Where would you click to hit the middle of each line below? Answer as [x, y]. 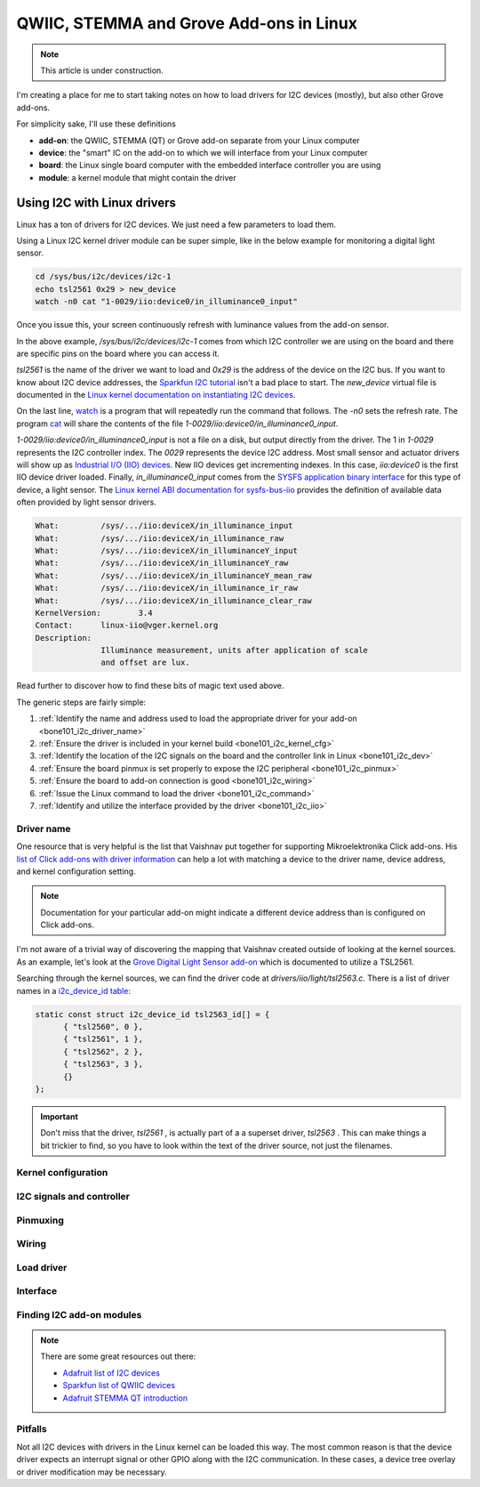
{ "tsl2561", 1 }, [104, 1039]
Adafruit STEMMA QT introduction [125, 1398]
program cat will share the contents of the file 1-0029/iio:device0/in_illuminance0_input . [177, 424]
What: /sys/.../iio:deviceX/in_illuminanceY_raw [162, 563]
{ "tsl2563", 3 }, [104, 1064]
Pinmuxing [40, 1220]
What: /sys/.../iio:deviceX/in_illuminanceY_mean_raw [173, 575]
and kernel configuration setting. [76, 871]
